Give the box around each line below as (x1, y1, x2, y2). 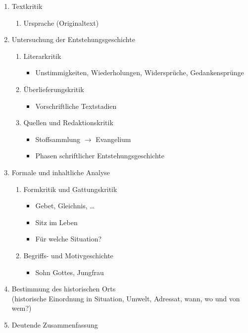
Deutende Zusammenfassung (11, 319, 98, 330)
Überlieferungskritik (23, 84, 84, 94)
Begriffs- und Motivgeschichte (23, 250, 113, 260)
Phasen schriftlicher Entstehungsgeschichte (35, 150, 165, 161)
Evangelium (96, 134, 131, 144)
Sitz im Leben (35, 217, 78, 227)
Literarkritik (23, 50, 61, 61)
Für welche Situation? (35, 234, 102, 244)
